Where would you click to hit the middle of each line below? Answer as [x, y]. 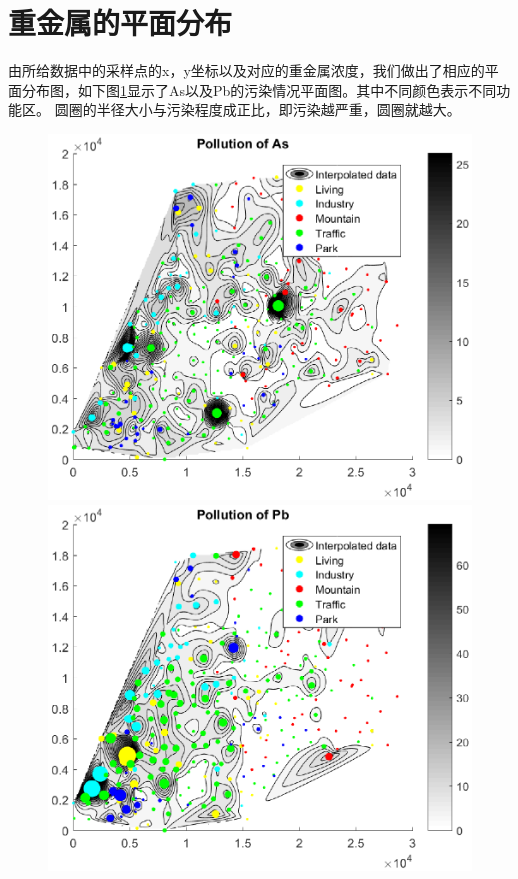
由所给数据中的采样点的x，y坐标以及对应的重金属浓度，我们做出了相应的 [246, 70]
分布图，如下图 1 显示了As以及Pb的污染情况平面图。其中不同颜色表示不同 [259, 89]
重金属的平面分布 [120, 22]
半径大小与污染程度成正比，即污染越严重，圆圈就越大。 [278, 109]
